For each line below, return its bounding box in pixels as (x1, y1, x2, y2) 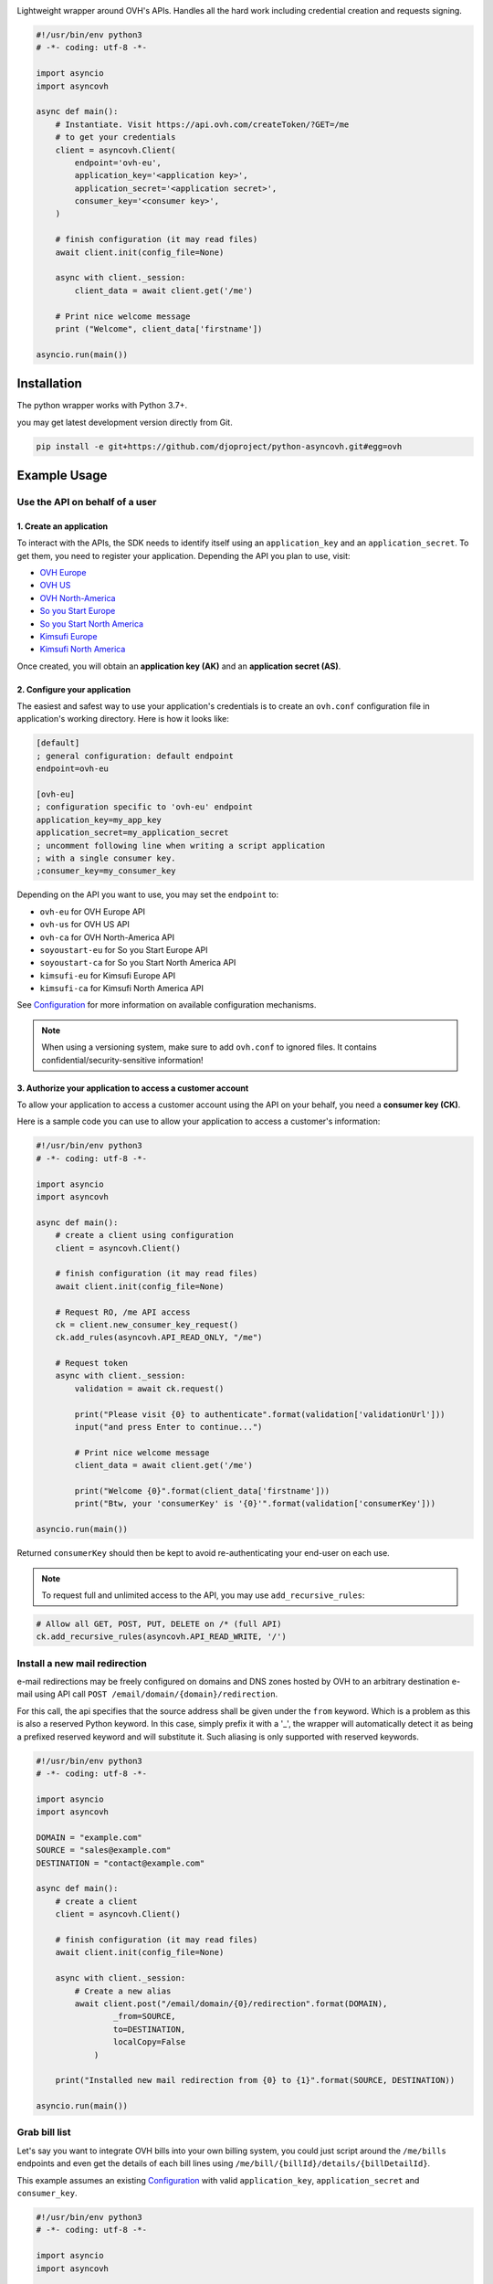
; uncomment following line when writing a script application (36, 841, 326, 851)
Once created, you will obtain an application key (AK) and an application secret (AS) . (16, 661, 341, 671)
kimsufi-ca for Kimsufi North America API (39, 983, 205, 994)
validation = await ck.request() (74, 1383, 225, 1393)
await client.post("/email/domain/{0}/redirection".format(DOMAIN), (74, 1998, 388, 2009)
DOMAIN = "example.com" (36, 1832, 143, 1843)
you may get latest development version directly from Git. (16, 417, 233, 428)
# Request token (55, 1358, 128, 1369)
